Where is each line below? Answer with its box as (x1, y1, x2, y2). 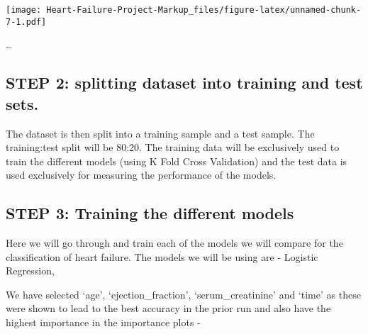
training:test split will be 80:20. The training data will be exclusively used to (6, 140, 340, 155)
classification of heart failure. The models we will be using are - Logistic (6, 249, 318, 264)
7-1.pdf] (6, 16, 47, 27)
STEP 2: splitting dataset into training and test (6, 72, 363, 94)
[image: (6, 5, 42, 15)
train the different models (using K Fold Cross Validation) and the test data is (6, 153, 347, 168)
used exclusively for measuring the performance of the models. (6, 167, 277, 182)
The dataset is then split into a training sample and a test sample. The (6, 126, 315, 140)
